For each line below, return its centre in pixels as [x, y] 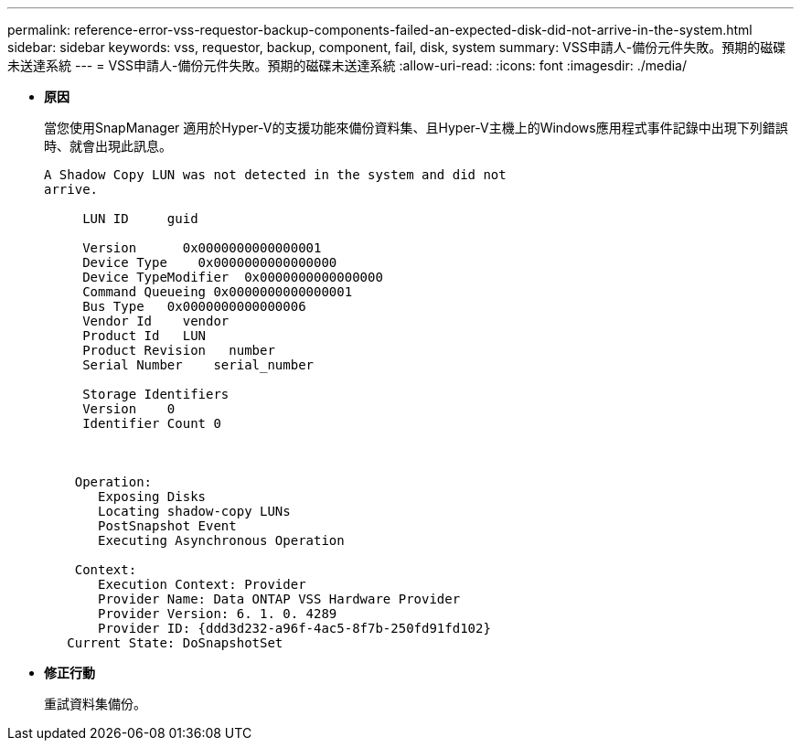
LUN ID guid [140, 219]
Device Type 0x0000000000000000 [210, 262]
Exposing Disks [152, 497]
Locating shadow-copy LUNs [194, 511]
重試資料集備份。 [95, 704]
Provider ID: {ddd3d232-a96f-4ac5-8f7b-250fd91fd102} [294, 628]
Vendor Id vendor [156, 321]
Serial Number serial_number [198, 365]
